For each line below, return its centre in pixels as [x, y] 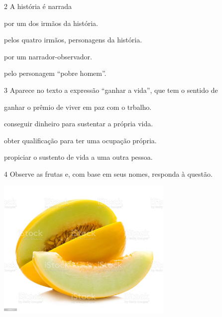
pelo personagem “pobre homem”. [55, 73]
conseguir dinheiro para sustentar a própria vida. [79, 124]
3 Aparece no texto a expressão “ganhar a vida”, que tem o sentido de [111, 90]
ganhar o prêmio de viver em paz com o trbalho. [78, 107]
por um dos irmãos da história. [51, 23]
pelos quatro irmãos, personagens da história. [73, 40]
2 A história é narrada [38, 6]
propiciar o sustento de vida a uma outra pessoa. [78, 157]
